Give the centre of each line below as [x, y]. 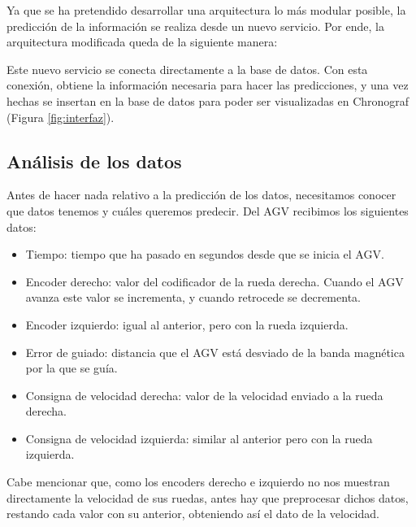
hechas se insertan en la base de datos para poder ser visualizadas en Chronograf [208, 100]
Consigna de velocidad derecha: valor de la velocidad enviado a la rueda [204, 395]
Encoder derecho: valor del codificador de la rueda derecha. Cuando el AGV [214, 281]
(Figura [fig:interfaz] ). [61, 117]
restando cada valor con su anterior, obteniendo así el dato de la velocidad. [193, 514]
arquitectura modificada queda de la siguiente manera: [142, 42]
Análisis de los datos [94, 161]
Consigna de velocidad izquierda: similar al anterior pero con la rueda [199, 438]
